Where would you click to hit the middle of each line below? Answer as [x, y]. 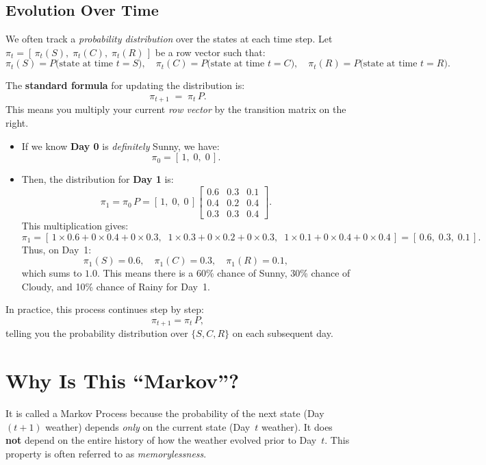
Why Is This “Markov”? [123, 380]
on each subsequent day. [283, 333]
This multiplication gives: [75, 225]
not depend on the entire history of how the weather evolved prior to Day [161, 440]
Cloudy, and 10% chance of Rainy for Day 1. [116, 286]
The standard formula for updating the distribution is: [125, 85]
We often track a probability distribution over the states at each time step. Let [169, 39]
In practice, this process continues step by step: [105, 309]
